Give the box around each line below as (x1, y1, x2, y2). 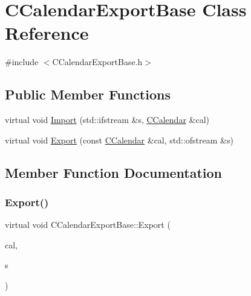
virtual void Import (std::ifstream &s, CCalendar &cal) (5, 113, 209, 126)
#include (5, 55, 39, 68)
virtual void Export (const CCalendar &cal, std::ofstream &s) (5, 133, 233, 146)
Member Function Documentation (5, 163, 223, 181)
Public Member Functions (5, 85, 171, 104)
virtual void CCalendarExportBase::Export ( (5, 218, 171, 231)
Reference (5, 20, 89, 45)
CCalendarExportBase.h (52, 55, 143, 68)
